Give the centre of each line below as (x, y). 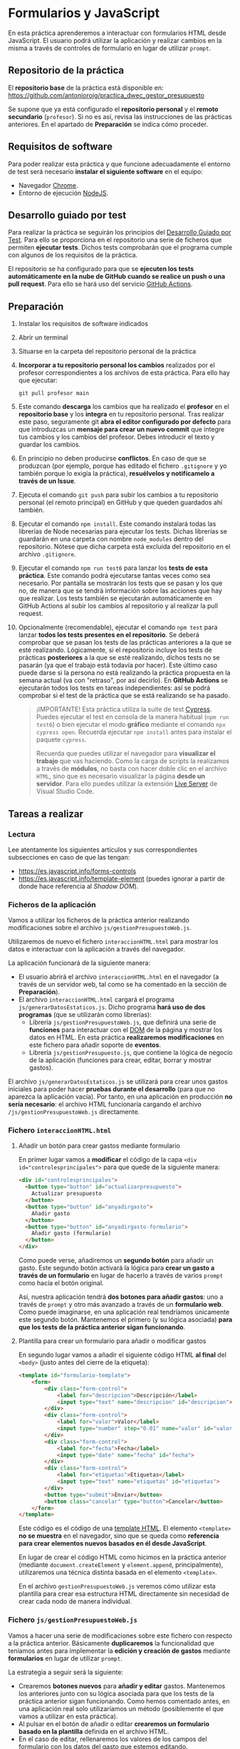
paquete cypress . (61, 740)
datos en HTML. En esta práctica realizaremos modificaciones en (126, 1037)
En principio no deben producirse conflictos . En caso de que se (112, 459)
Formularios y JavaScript (84, 13)
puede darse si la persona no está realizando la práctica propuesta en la (124, 673)
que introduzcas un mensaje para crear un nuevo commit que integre (121, 429)
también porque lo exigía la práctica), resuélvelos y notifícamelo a (116, 474)
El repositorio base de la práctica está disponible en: (86, 88)
